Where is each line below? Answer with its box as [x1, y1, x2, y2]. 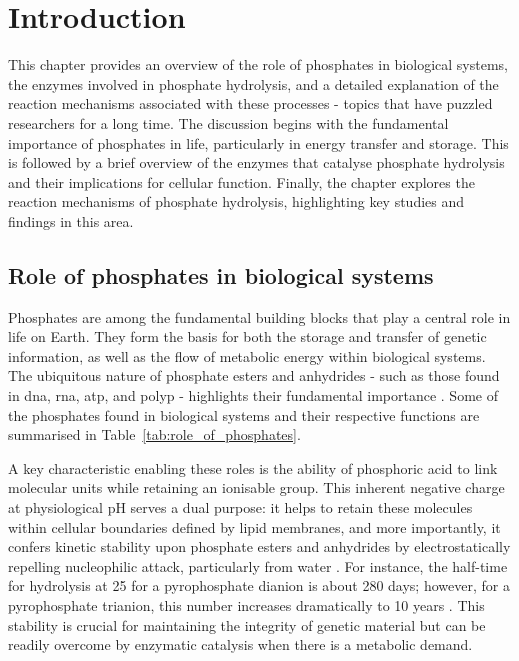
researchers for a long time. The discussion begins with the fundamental [8, 112, 449, 133]
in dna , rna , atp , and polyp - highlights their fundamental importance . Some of [8, 385, 498, 406]
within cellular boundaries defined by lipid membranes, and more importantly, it [8, 516, 501, 537]
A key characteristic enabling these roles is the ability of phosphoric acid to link [8, 457, 498, 478]
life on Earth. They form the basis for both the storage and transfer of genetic [8, 326, 487, 347]
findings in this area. [8, 210, 134, 231]
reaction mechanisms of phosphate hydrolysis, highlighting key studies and [8, 191, 465, 212]
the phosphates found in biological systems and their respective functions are [8, 404, 480, 425]
